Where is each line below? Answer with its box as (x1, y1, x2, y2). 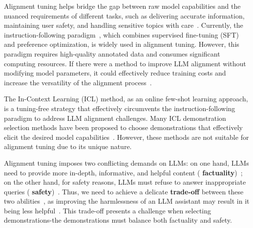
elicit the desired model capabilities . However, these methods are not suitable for (4, 132, 249, 142)
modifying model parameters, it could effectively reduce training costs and (4, 68, 226, 78)
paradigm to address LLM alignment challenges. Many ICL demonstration (4, 113, 226, 123)
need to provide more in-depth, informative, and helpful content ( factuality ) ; (4, 167, 243, 177)
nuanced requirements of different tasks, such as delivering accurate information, (4, 10, 245, 20)
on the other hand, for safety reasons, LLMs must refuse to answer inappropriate (4, 177, 246, 187)
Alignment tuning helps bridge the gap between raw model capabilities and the (4, 1, 241, 11)
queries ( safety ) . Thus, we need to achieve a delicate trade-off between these (4, 186, 244, 196)
